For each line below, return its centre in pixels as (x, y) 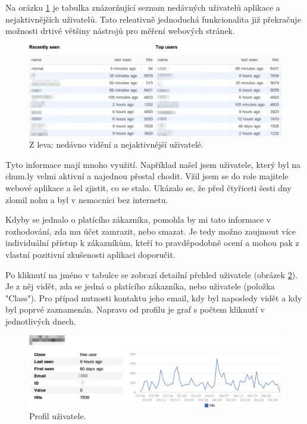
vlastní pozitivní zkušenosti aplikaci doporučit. (90, 254)
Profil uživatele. (58, 415)
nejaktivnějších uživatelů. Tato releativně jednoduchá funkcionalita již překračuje (153, 19)
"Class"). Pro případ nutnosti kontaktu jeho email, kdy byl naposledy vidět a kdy (154, 297)
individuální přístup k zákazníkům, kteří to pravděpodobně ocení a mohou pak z (152, 243)
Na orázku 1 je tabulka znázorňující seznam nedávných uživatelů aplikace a (143, 7)
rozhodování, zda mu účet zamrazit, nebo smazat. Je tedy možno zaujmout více (151, 231)
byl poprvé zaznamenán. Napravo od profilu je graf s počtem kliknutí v (135, 309)
